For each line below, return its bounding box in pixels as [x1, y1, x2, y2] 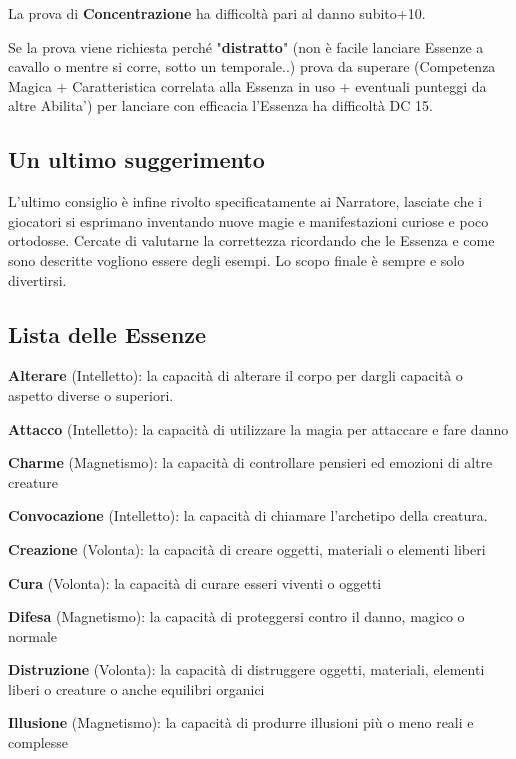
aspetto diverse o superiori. [8, 384, 174, 405]
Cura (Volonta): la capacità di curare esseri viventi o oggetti [8, 572, 382, 593]
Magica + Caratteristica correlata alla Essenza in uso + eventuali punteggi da [8, 75, 487, 96]
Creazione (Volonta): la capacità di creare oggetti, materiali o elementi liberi [8, 538, 486, 559]
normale [8, 625, 58, 646]
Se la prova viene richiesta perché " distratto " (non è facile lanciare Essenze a [8, 36, 484, 57]
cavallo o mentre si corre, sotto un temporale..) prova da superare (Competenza [8, 56, 496, 77]
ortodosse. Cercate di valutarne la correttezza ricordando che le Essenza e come [8, 230, 495, 251]
